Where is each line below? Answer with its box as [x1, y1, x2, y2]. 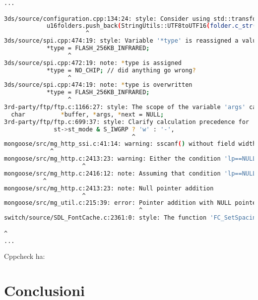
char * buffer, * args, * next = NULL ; [11, 111, 164, 118]
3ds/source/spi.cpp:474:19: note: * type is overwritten [4, 81, 193, 89]
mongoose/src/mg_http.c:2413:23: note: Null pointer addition [4, 184, 214, 192]
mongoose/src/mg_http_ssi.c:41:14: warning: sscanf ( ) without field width [4, 140, 257, 148]
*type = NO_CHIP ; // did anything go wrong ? [46, 66, 196, 74]
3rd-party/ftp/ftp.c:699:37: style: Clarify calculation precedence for [4, 118, 249, 125]
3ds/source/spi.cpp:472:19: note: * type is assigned [4, 59, 182, 66]
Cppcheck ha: [4, 251, 45, 261]
